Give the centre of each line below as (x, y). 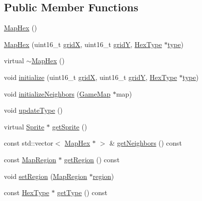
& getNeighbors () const (146, 143)
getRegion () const (92, 159)
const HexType (27, 192)
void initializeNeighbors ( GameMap (57, 93)
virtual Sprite (24, 126)
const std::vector (29, 143)
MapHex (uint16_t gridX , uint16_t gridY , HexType (83, 44)
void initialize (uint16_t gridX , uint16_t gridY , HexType (90, 77)
